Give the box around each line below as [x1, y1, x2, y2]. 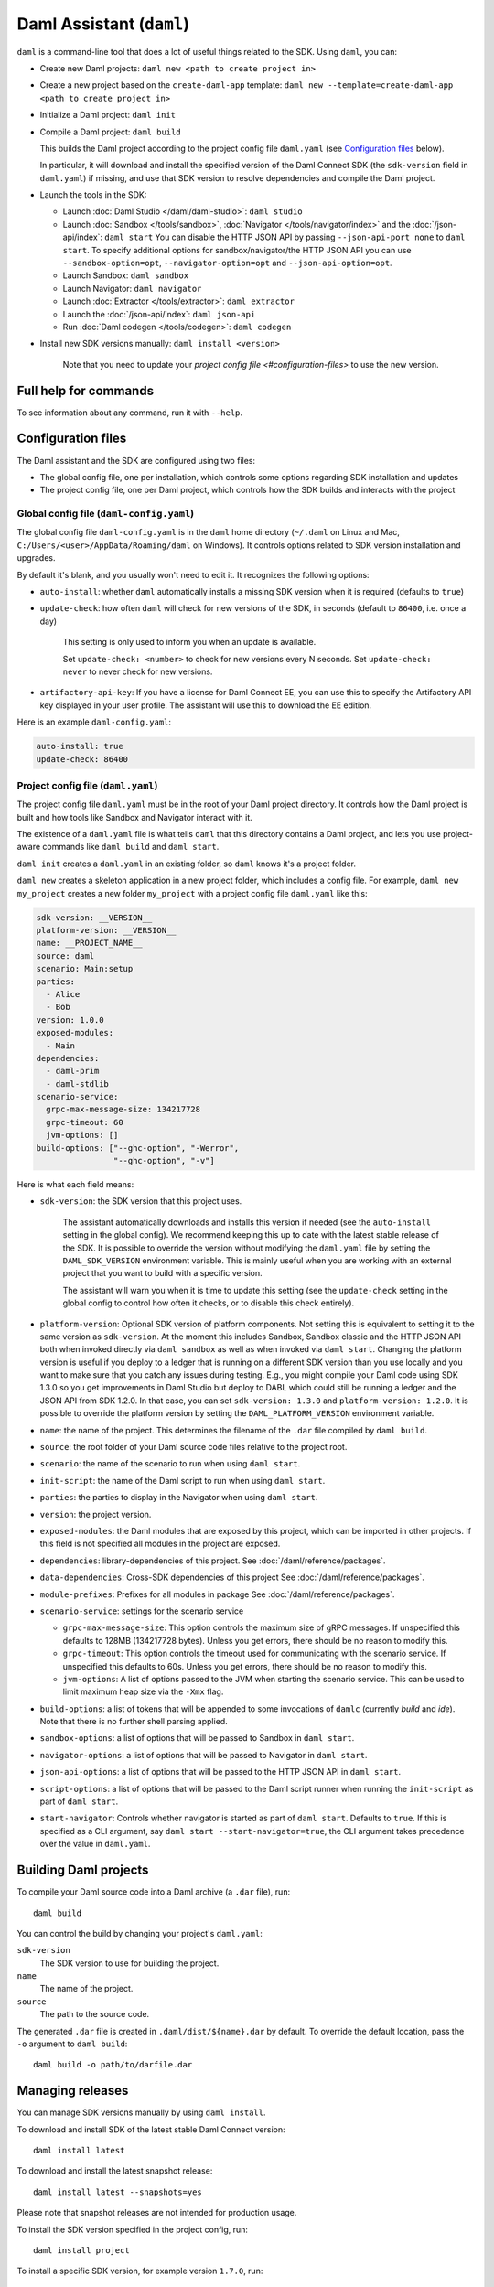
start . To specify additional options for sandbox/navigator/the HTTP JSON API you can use [62, 244, 412, 255]
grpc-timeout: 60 [46, 1117, 123, 1127]
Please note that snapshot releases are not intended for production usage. [16, 2207, 297, 2218]
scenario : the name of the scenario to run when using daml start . [39, 1458, 301, 1469]
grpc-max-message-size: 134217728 [46, 1104, 201, 1115]
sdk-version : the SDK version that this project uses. [39, 1196, 242, 1207]
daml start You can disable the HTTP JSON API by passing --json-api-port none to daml [104, 231, 466, 242]
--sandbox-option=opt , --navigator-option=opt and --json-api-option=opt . [62, 257, 392, 269]
